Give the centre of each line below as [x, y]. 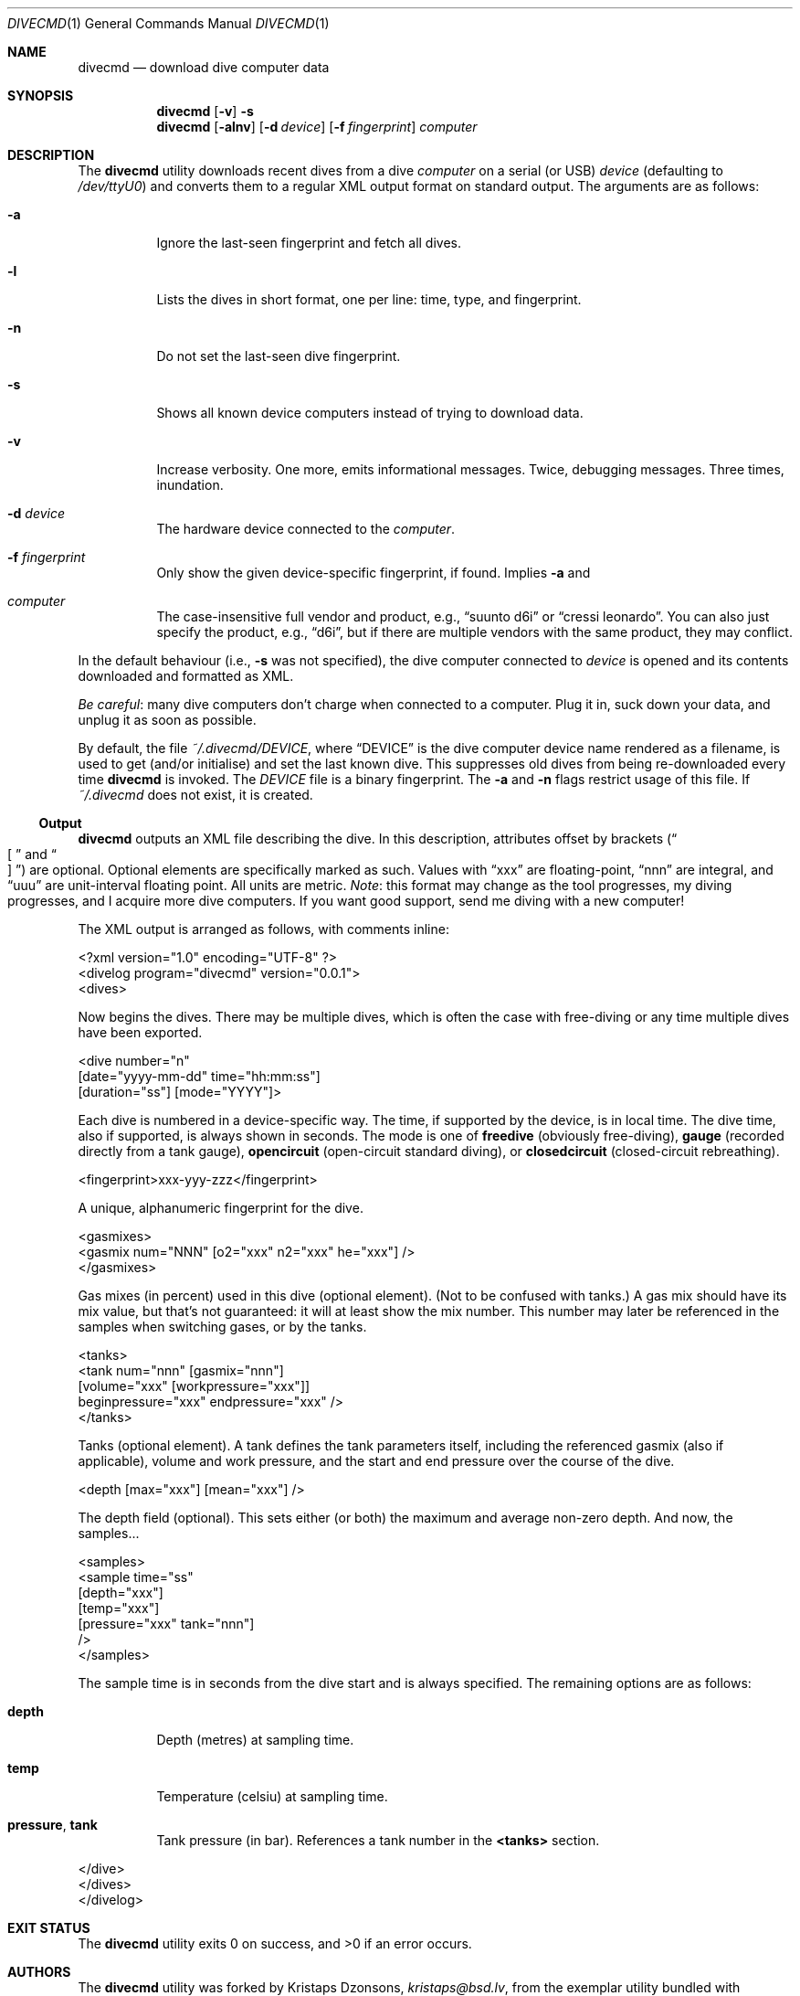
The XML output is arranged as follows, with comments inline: [263, 929]
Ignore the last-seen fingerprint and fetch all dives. [309, 243]
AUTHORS [39, 1972]
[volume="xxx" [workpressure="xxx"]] [194, 1386]
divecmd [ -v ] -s [205, 111]
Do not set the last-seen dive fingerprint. [279, 356]
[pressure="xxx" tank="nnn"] [166, 1624]
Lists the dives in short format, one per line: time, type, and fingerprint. [369, 299]
